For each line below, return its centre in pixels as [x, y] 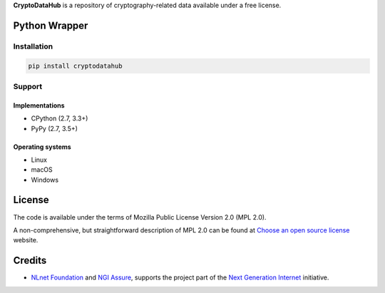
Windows [45, 180]
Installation [33, 46]
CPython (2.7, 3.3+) [60, 118]
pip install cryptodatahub [75, 66]
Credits [30, 261]
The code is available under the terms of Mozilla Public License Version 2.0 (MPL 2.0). [140, 217]
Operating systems [42, 147]
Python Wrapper [51, 25]
